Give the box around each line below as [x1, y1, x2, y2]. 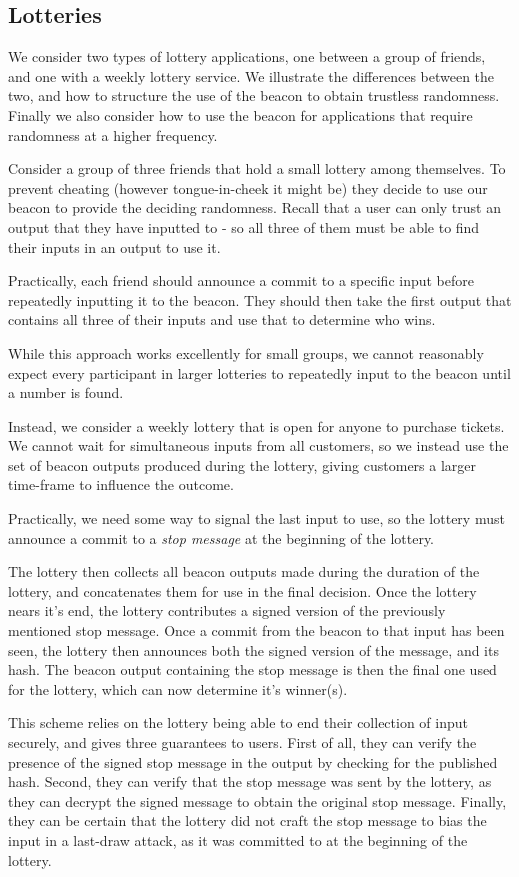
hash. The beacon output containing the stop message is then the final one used [8, 659, 497, 680]
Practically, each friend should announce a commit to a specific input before [8, 270, 474, 291]
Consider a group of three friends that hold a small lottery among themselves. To [8, 158, 506, 179]
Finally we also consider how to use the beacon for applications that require [8, 104, 473, 125]
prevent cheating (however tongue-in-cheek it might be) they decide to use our [8, 177, 488, 198]
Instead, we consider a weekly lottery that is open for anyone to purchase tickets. [8, 415, 505, 436]
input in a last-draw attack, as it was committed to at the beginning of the [8, 829, 468, 850]
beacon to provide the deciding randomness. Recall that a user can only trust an [8, 197, 501, 218]
